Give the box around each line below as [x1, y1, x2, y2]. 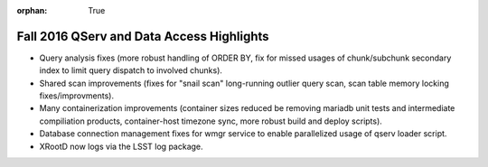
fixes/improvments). [39, 90, 115, 101]
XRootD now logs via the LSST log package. [39, 141, 203, 152]
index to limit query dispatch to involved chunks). [39, 65, 223, 76]
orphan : [16, 5, 48, 15]
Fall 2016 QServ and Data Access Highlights [16, 28, 270, 44]
